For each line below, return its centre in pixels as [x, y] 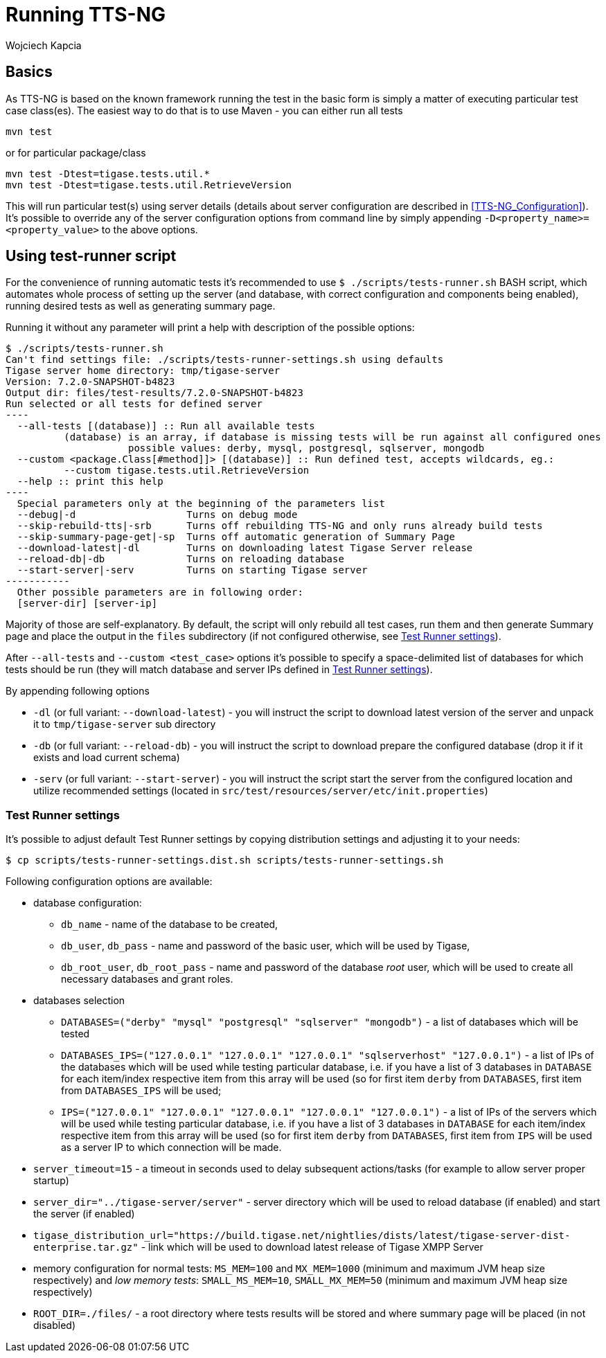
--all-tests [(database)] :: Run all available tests [166, 426]
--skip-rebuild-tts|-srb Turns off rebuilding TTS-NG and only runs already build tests [280, 526]
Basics [29, 72]
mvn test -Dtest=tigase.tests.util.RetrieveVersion [149, 185]
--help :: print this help [90, 482]
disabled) [55, 1325]
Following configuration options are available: [109, 882]
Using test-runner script [91, 256]
